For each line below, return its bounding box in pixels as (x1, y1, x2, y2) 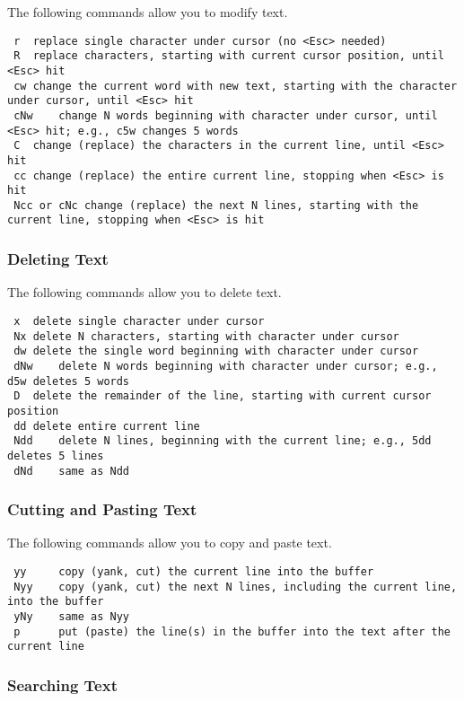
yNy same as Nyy (13, 609, 130, 623)
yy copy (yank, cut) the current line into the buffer (13, 565, 374, 578)
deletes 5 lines (7, 449, 104, 462)
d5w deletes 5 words (7, 374, 130, 388)
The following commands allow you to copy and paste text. (7, 533, 332, 552)
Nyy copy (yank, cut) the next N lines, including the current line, (13, 580, 458, 593)
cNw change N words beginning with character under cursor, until (13, 109, 438, 122)
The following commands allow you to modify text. (7, 3, 288, 21)
